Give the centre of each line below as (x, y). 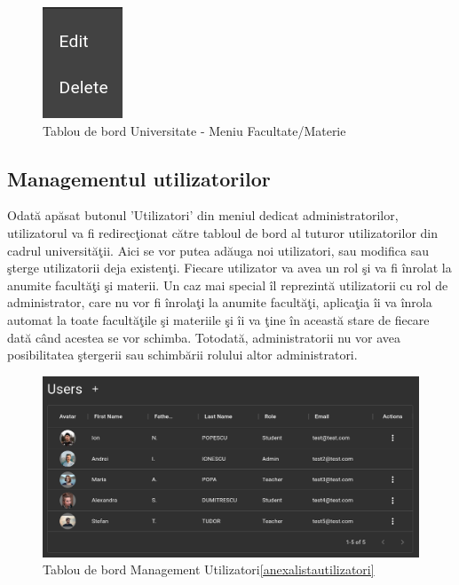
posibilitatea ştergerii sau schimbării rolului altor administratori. (182, 355)
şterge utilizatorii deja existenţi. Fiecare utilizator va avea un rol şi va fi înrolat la (229, 268)
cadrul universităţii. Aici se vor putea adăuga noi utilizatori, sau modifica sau (218, 250)
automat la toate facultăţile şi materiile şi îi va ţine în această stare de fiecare (218, 319)
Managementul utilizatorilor (139, 178)
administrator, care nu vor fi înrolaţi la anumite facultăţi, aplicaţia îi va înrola (220, 302)
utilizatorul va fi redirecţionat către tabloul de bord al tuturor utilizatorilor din (223, 232)
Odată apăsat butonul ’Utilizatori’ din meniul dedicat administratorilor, (203, 215)
